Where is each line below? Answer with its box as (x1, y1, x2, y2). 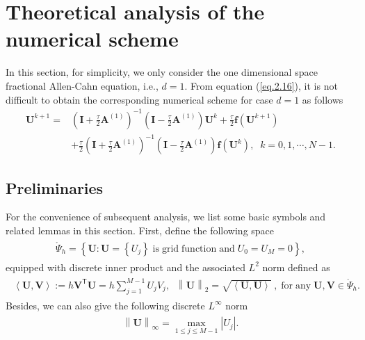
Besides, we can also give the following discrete (6, 298, 205, 312)
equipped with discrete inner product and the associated (6, 259, 245, 274)
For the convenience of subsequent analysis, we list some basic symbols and (6, 209, 326, 224)
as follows (302, 92, 343, 106)
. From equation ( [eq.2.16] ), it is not (184, 78, 338, 92)
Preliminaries (6, 177, 104, 198)
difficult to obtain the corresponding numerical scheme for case (6, 92, 273, 106)
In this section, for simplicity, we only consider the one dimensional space (6, 65, 318, 79)
